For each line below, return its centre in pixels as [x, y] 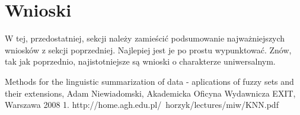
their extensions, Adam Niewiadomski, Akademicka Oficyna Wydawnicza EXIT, [150, 93]
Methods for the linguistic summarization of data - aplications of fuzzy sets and [149, 81]
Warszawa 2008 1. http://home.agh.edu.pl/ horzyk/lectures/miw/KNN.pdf [142, 105]
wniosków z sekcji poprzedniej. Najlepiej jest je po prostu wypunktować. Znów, [148, 49]
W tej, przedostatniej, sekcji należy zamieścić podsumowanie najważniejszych [145, 38]
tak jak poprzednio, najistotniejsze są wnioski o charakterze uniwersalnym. [140, 61]
